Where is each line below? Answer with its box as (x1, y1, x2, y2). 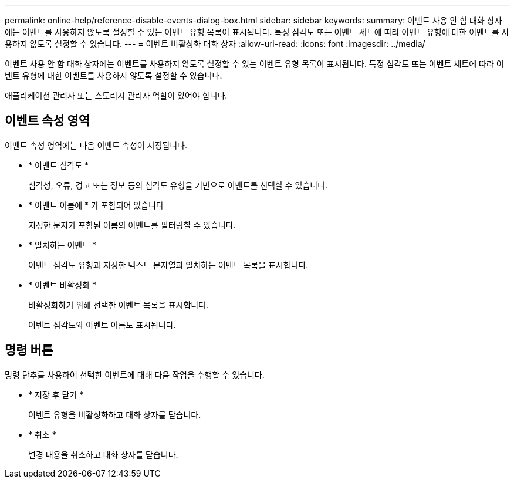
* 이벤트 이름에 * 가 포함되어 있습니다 (28, 200, 164, 210)
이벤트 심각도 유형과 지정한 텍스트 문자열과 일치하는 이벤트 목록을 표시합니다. (28, 259, 309, 270)
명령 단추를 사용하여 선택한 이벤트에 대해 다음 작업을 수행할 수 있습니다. (5, 369, 265, 380)
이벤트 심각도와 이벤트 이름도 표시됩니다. (28, 319, 176, 330)
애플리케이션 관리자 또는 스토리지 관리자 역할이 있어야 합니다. (5, 90, 228, 100)
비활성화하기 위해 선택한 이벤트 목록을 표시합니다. (28, 299, 209, 310)
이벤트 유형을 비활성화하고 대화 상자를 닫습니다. (28, 409, 201, 420)
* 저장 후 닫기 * (28, 389, 84, 400)
